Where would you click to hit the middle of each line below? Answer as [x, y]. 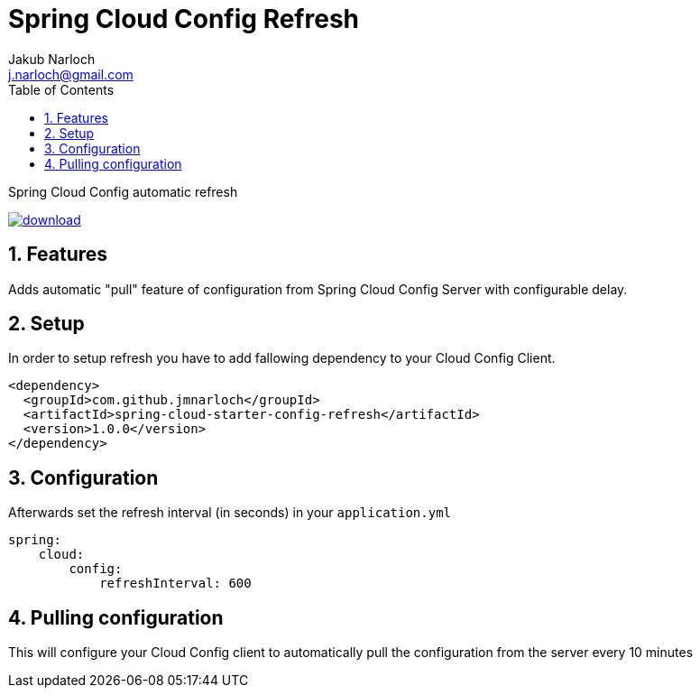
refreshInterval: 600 [175, 584]
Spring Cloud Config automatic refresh [123, 191]
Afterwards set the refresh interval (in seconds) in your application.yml [230, 513]
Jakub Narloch [52, 59]
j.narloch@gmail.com [71, 74]
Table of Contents [61, 89]
